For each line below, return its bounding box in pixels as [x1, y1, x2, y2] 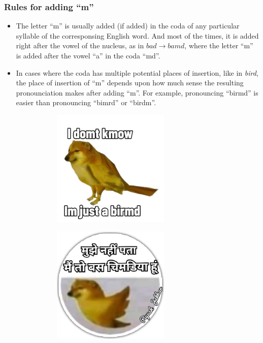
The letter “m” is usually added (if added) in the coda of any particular [16, 20, 240, 31]
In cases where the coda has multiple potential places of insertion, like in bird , [16, 67, 258, 78]
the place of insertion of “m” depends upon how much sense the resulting [16, 77, 244, 88]
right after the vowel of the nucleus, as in [16, 40, 144, 51]
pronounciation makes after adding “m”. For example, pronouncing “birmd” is [16, 87, 258, 98]
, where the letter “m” [184, 40, 253, 51]
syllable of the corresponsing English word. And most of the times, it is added [16, 30, 259, 41]
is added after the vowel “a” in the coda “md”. [16, 50, 160, 60]
